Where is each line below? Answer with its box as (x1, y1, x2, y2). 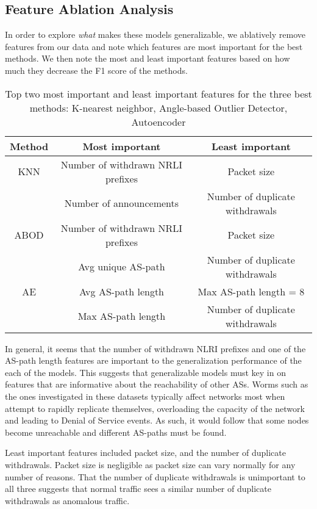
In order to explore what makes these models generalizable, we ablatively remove (5, 28, 305, 41)
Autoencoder (131, 114, 186, 129)
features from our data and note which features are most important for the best (5, 40, 303, 52)
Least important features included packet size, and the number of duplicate (5, 446, 286, 459)
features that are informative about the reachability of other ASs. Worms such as (5, 378, 308, 391)
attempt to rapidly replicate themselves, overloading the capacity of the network (5, 402, 305, 414)
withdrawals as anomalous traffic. (5, 494, 130, 507)
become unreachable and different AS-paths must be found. (5, 425, 227, 438)
